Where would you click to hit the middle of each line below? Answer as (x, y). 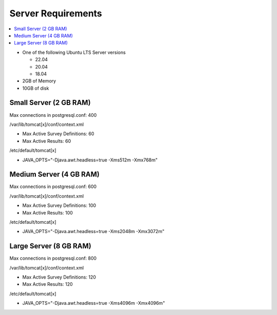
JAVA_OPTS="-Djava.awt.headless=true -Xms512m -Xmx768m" (90, 160)
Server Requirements (56, 13)
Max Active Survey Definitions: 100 (59, 205)
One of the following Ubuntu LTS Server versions (74, 52)
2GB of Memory (39, 81)
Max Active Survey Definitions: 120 (59, 277)
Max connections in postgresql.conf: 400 (53, 115)
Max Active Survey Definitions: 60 (58, 134)
